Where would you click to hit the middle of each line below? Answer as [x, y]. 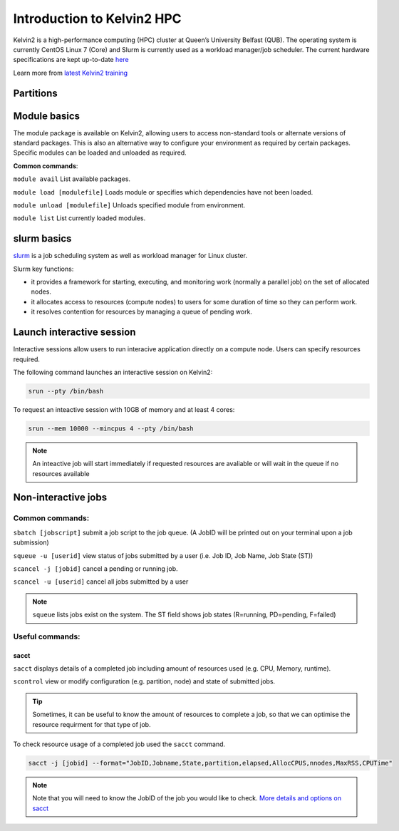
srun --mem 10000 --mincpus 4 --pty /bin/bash [111, 428]
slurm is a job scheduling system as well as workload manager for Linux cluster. [130, 256]
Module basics [47, 116]
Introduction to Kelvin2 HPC [97, 19]
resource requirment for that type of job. [92, 724]
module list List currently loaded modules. [79, 218]
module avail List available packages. [72, 179]
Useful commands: [47, 636]
